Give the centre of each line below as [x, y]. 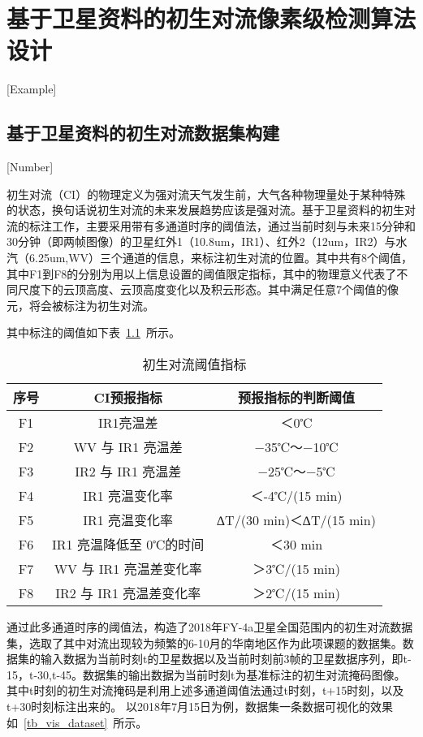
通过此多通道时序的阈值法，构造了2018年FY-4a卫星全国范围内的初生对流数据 [210, 627]
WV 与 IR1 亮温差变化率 [128, 569]
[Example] [32, 89]
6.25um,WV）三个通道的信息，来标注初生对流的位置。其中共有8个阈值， [221, 258]
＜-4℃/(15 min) [296, 496]
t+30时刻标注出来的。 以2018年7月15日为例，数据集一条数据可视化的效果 [200, 707]
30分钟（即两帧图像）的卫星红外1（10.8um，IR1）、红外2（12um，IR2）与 [201, 241]
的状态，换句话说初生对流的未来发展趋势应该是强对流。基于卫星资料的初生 [205, 210]
